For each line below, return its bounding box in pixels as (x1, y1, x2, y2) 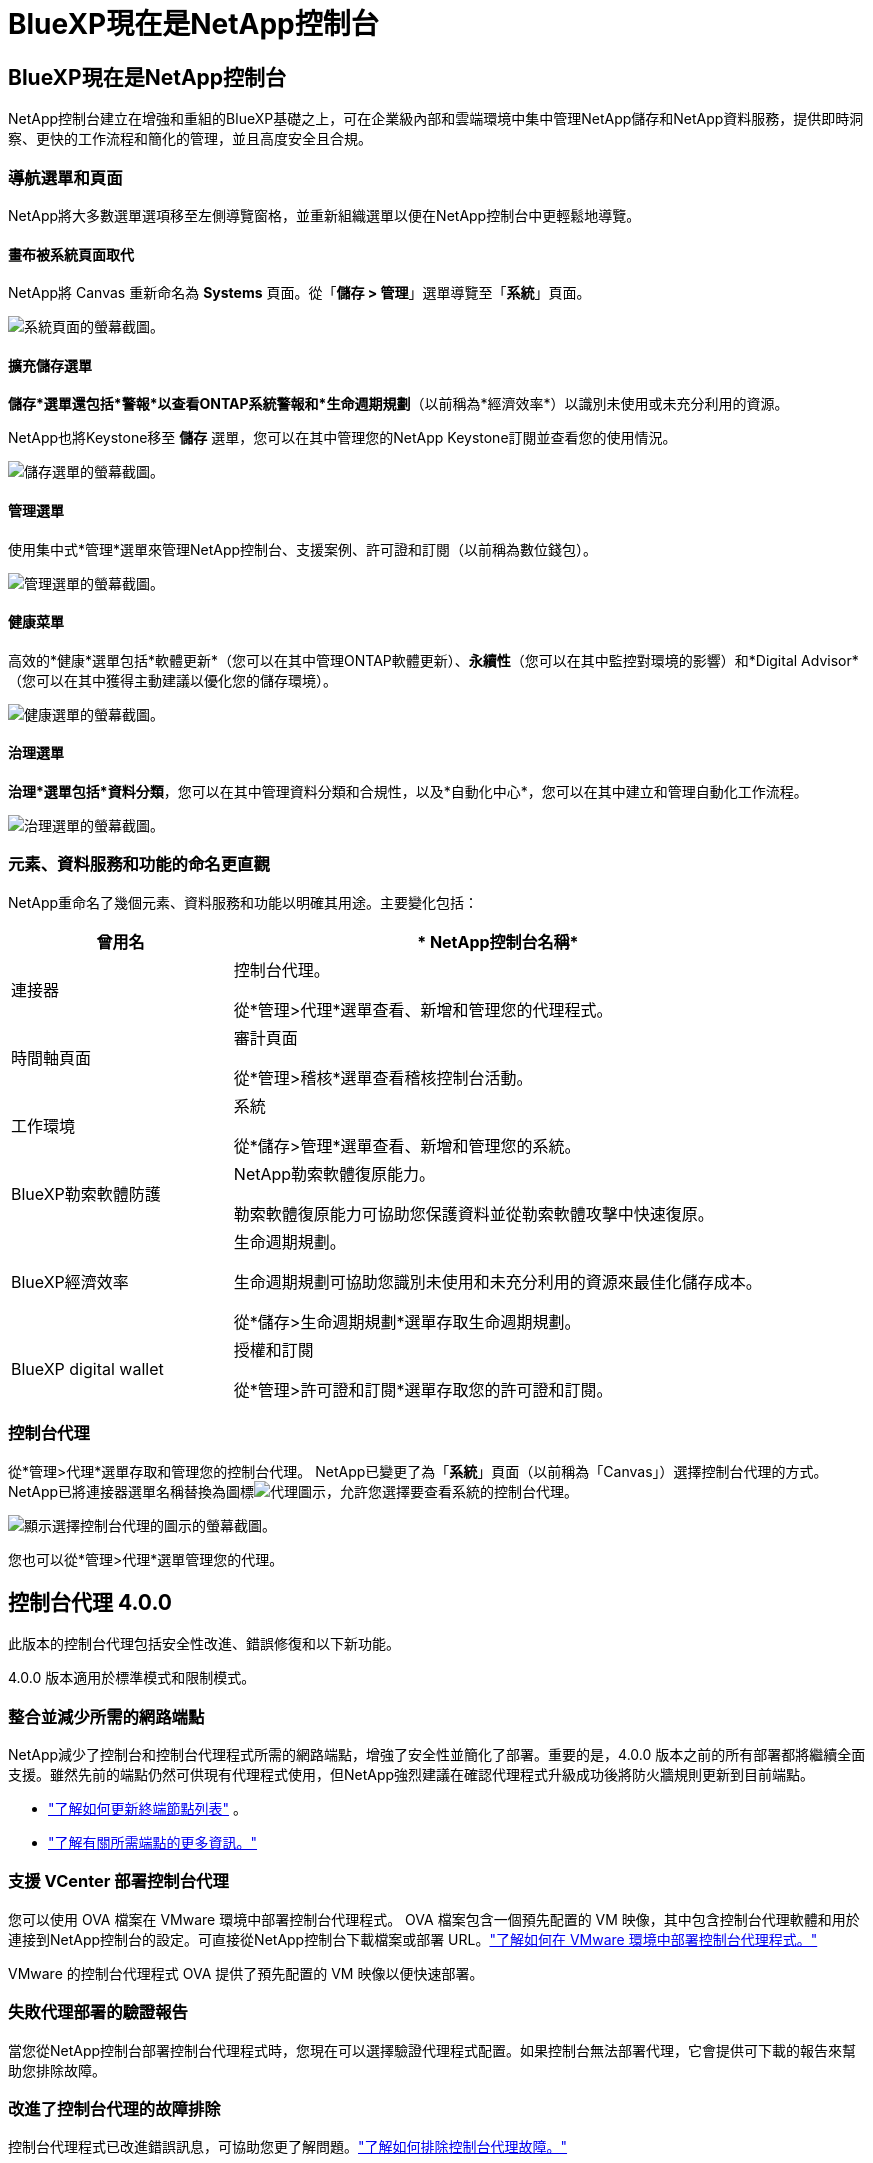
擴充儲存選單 (8, 356, 92, 374)
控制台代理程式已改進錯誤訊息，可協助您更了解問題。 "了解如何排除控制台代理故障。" (8, 2138, 568, 2156)
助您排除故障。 (8, 2061, 106, 2079)
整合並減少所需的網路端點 (8, 1706, 205, 1727)
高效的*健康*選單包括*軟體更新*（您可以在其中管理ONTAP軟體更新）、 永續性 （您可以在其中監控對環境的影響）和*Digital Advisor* (8, 651, 859, 669)
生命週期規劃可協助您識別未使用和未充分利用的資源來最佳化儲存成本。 (233, 1271, 762, 1292)
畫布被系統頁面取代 (8, 245, 134, 263)
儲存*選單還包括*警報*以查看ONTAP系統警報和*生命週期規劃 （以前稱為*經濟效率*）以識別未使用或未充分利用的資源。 (8, 395, 789, 413)
